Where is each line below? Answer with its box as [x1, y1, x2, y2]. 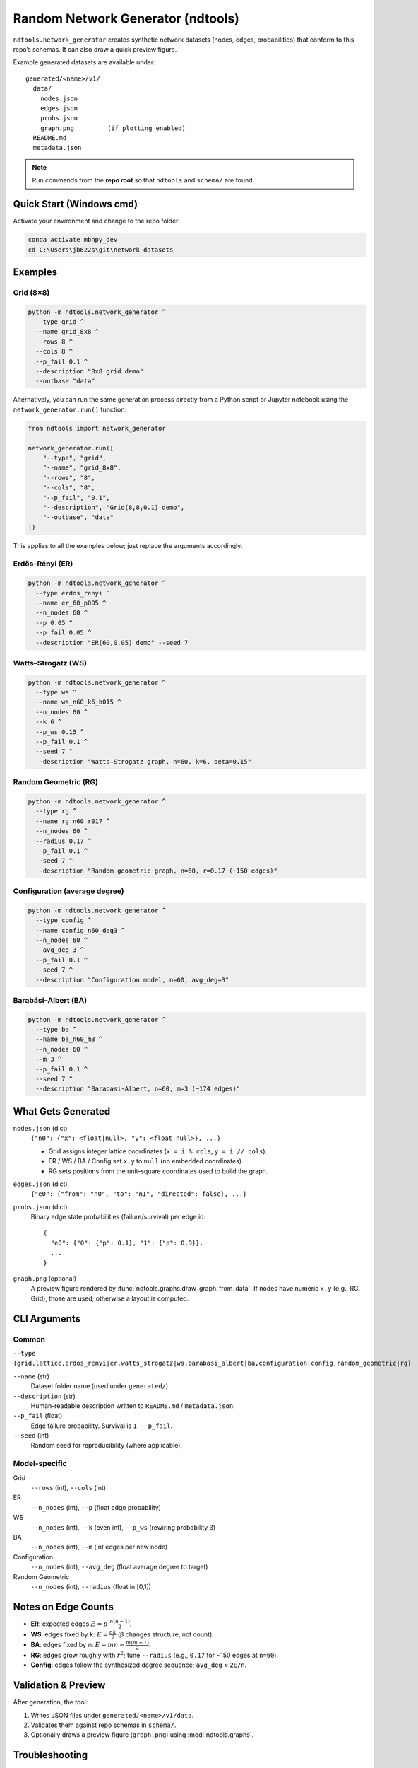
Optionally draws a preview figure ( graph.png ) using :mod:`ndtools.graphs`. [30, 1731, 254, 1739]
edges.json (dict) [13, 1180, 68, 1188]
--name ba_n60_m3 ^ [35, 1035, 103, 1043]
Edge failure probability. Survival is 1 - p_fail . [30, 1421, 173, 1430]
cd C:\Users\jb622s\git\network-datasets [28, 245, 174, 254]
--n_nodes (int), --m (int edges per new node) [30, 1542, 168, 1552]
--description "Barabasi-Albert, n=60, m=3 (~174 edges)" [35, 1085, 241, 1093]
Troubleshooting [13, 1749, 88, 1761]
